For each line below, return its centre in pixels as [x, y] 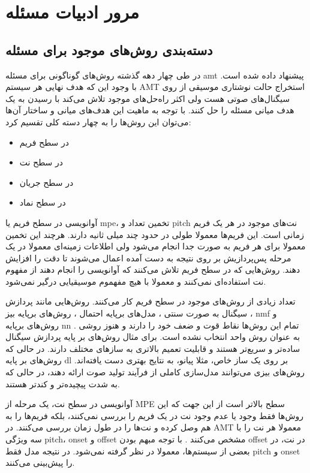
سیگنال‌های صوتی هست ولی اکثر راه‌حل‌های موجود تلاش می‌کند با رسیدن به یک [148, 98]
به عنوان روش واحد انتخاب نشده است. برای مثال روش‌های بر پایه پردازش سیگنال [153, 337]
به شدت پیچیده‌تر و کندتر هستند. [63, 383]
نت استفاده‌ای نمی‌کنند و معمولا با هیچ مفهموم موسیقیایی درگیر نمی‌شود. [136, 281]
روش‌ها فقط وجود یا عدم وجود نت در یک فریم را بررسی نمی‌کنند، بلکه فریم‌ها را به [155, 415]
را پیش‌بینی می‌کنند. [40, 463]
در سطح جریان [46, 182]
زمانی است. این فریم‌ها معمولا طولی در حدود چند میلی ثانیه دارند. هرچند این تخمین [155, 234]
